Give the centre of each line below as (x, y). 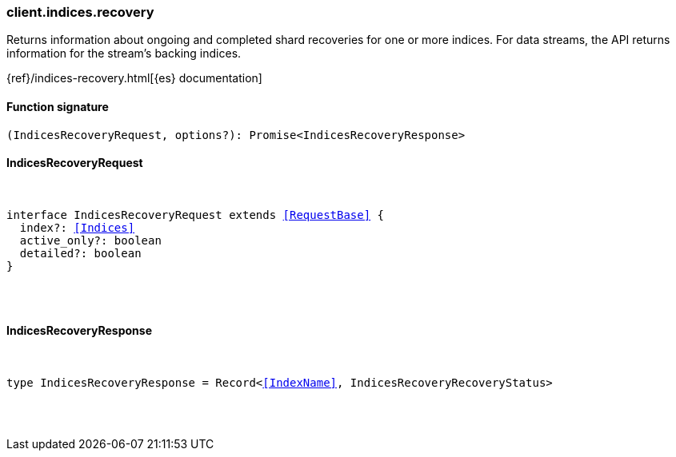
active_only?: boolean (90, 240)
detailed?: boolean (80, 253)
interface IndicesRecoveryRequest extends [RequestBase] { (196, 215)
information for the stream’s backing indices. (124, 54)
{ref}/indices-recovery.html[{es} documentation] (134, 78)
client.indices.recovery (80, 12)
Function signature (58, 106)
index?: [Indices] (77, 227)
